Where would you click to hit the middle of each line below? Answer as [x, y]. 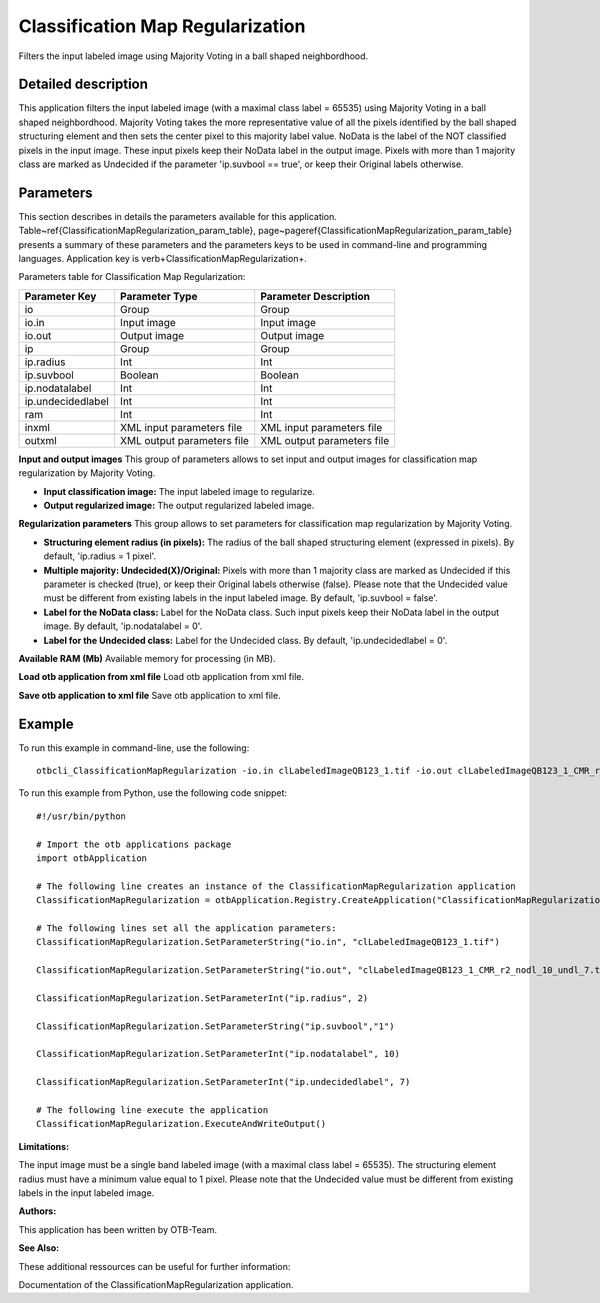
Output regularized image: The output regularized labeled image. [179, 506]
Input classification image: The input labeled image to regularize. [179, 491]
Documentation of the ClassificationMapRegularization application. [156, 1284]
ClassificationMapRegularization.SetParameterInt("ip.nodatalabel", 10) [218, 1054]
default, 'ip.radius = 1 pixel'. [100, 556]
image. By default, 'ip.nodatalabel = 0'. [123, 626]
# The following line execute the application [152, 1110]
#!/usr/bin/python [81, 816]
